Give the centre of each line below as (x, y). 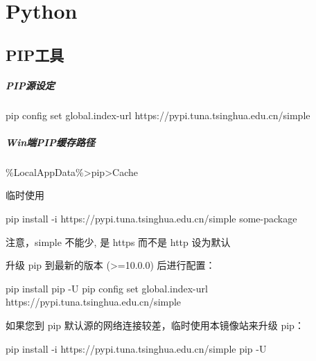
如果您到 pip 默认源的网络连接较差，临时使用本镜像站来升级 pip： (155, 325)
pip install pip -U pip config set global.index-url (107, 288)
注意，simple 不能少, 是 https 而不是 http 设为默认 (118, 241)
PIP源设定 (30, 85)
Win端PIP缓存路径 (50, 142)
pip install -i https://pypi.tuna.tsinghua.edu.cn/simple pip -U (136, 348)
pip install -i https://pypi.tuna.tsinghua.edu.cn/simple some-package (151, 219)
